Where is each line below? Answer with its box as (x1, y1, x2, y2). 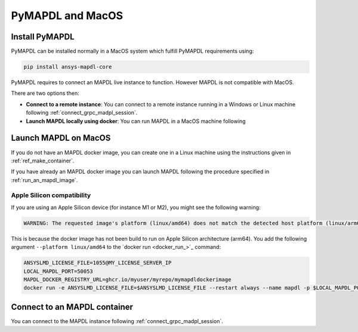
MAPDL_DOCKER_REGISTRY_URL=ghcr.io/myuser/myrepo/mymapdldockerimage (23, 276, 232, 283)
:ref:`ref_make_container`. (11, 157, 75, 164)
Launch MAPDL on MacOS (11, 133, 111, 143)
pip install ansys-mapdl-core (23, 63, 112, 70)
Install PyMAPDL (11, 32, 75, 42)
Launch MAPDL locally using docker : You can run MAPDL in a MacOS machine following (26, 117, 246, 125)
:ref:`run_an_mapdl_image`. (11, 176, 78, 183)
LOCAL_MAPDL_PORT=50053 (23, 268, 94, 275)
